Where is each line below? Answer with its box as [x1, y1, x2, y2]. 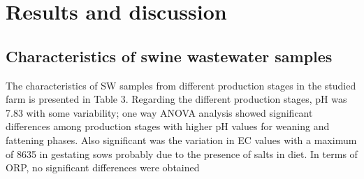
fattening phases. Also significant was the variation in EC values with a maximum [6, 132, 357, 147]
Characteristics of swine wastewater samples [6, 45, 333, 66]
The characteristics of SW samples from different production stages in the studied [6, 78, 356, 92]
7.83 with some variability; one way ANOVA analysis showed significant [6, 105, 313, 120]
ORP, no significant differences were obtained [6, 160, 200, 175]
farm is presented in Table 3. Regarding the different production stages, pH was [6, 92, 347, 106]
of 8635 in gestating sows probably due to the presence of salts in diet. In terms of [6, 146, 358, 161]
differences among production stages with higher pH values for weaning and [6, 119, 330, 134]
